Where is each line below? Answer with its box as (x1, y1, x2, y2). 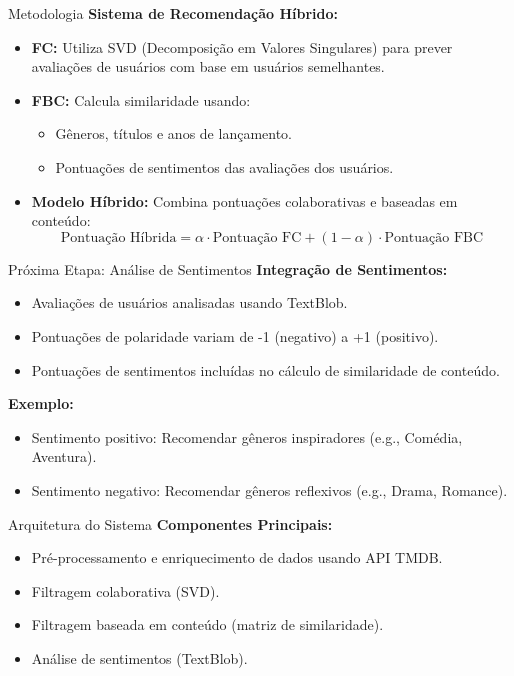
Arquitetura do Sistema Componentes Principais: (8, 513, 333, 534)
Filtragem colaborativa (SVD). (31, 580, 220, 601)
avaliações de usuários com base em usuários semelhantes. (31, 56, 385, 77)
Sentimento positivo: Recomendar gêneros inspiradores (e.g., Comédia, (31, 426, 463, 447)
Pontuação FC (212, 230, 302, 245)
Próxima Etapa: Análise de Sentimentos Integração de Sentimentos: (8, 258, 448, 279)
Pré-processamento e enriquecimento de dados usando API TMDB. (31, 547, 443, 568)
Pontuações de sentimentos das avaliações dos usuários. (55, 156, 394, 177)
